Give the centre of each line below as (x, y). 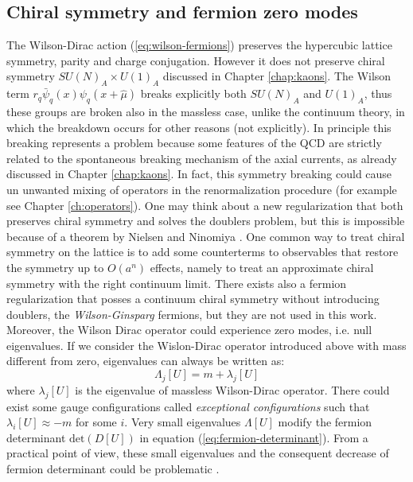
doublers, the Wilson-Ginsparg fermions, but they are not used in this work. (192, 314)
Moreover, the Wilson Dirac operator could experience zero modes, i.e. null (189, 330)
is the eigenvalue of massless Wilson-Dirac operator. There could (232, 389)
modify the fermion (325, 422)
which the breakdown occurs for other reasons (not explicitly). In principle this (199, 127)
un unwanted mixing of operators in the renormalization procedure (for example (202, 189)
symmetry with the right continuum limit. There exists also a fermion (177, 283)
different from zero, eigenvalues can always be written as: (146, 361)
